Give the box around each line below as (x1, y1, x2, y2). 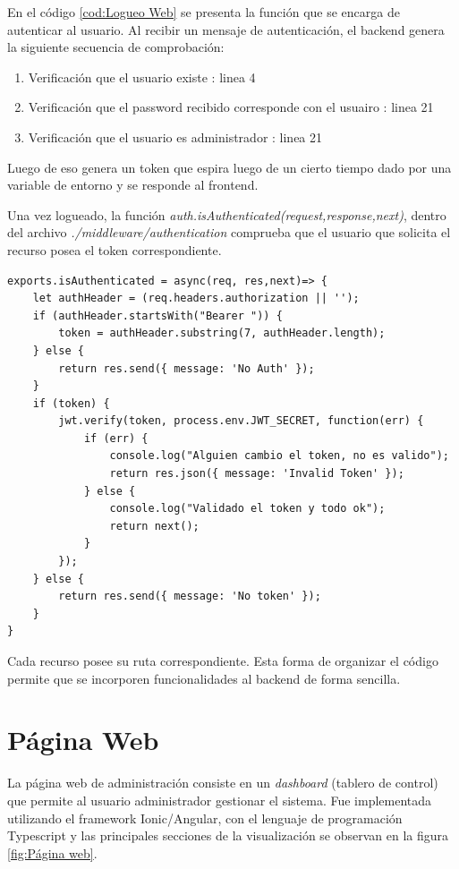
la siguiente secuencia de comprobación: (7, 38, 225, 56)
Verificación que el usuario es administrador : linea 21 (28, 127, 323, 146)
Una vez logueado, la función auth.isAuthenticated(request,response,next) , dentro (7, 205, 446, 224)
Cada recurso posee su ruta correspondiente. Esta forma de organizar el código (7, 652, 438, 669)
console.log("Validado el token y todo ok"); (109, 502, 386, 515)
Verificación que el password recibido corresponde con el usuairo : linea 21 (28, 98, 434, 116)
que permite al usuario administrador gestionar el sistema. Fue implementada (7, 790, 432, 809)
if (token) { (32, 396, 110, 410)
